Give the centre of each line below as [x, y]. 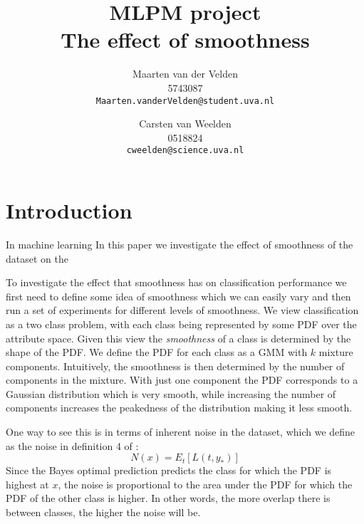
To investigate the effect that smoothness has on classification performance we [176, 282]
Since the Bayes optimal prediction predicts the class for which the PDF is [169, 470]
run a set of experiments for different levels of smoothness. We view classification [182, 310]
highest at [27, 484]
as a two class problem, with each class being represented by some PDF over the [181, 324]
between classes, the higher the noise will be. [103, 512]
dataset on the [37, 258]
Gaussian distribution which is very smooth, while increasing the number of [171, 393]
